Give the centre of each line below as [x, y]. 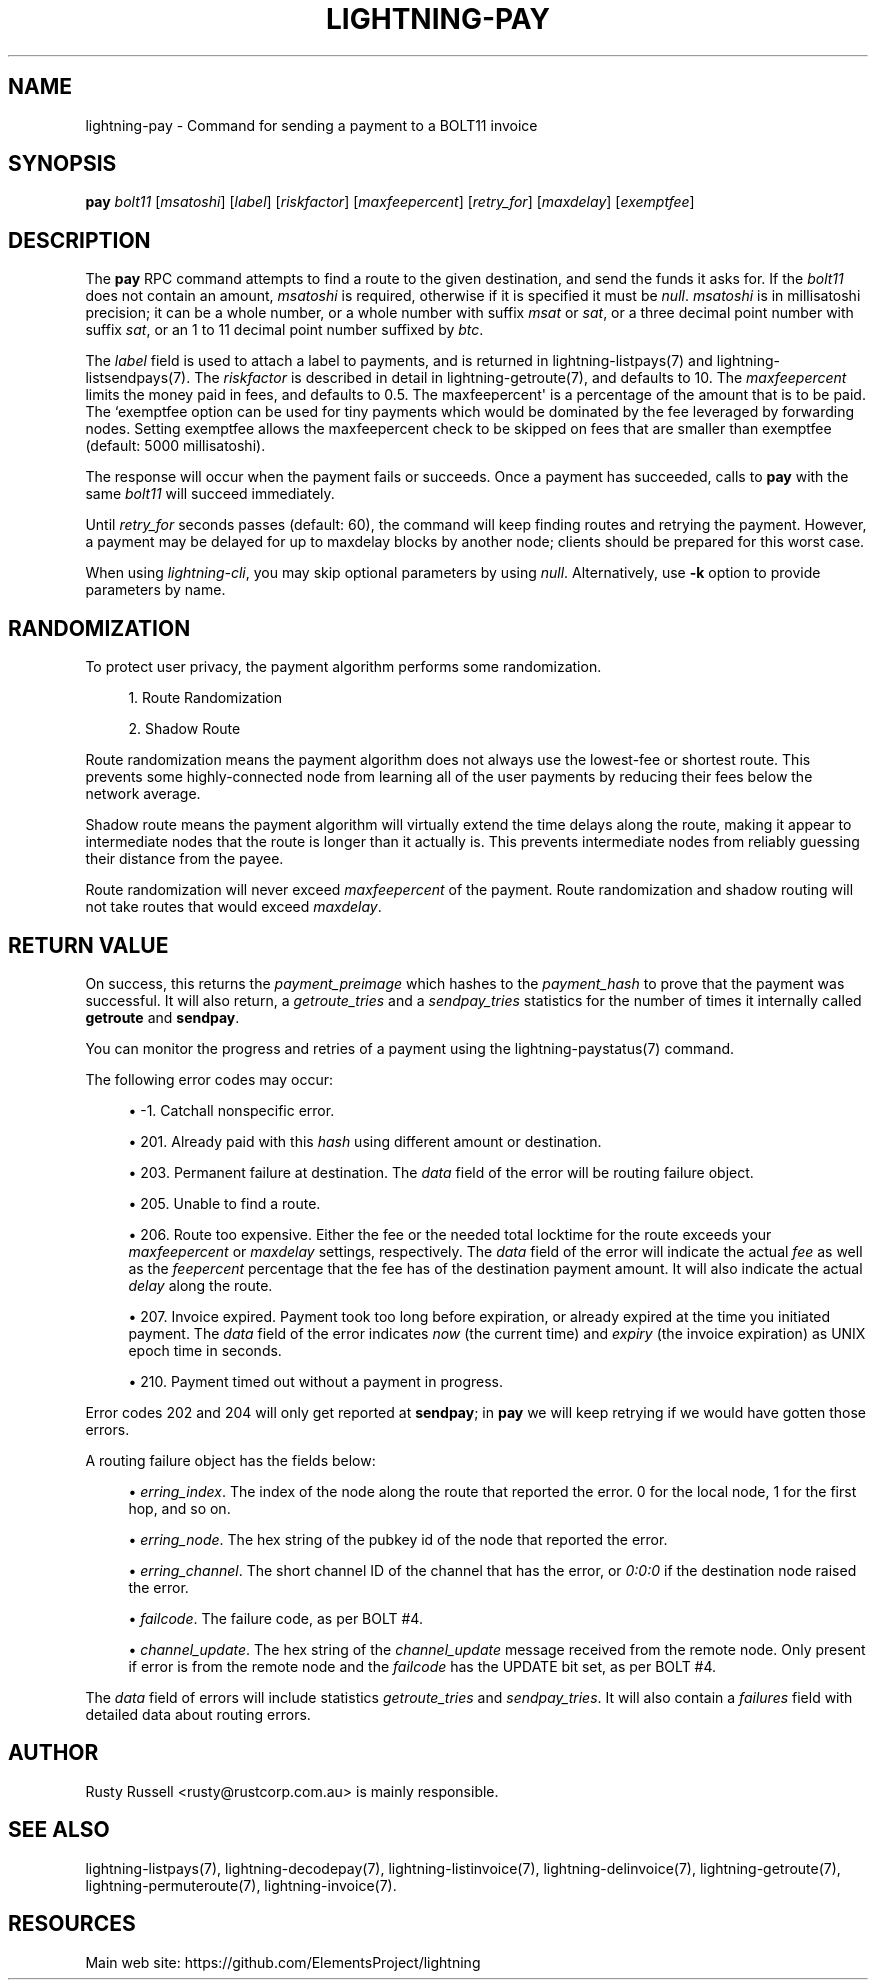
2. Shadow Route [184, 729]
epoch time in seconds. [205, 1350]
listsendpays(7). [138, 378]
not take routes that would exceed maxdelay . [233, 907]
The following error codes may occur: [209, 1079]
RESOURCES [72, 1924]
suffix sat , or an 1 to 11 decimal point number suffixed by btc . [284, 330]
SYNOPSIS [62, 164]
